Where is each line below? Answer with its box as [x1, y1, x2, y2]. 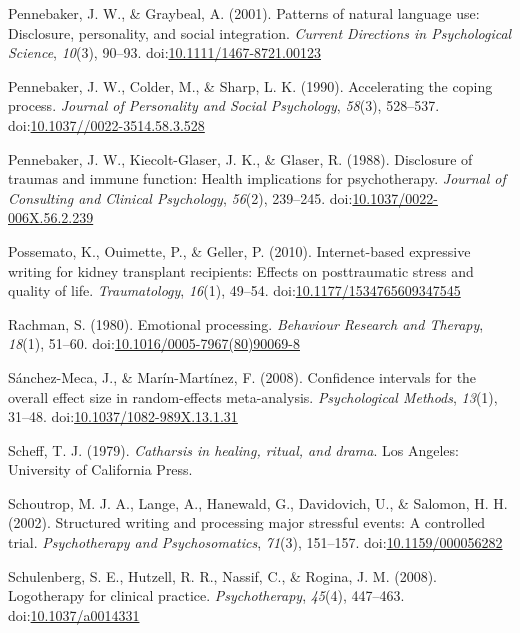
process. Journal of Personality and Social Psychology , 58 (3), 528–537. [8, 95, 440, 116]
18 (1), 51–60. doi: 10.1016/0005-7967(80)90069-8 [8, 333, 300, 354]
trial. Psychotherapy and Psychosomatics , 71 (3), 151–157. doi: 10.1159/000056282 [8, 532, 503, 553]
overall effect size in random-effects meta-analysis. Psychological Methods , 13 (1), [8, 386, 498, 407]
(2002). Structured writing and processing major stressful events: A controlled [8, 512, 486, 533]
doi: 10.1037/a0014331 [8, 604, 140, 625]
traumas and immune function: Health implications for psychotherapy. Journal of [8, 168, 506, 189]
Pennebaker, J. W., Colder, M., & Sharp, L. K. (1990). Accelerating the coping [8, 75, 493, 96]
